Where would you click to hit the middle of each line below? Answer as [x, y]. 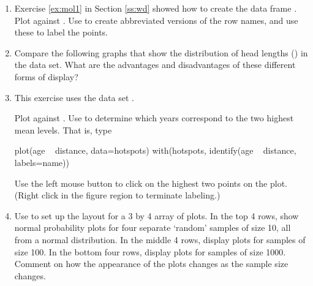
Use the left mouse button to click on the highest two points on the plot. [151, 183]
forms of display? [46, 76]
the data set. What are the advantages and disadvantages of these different [155, 65]
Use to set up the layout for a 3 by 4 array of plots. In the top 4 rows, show [156, 215]
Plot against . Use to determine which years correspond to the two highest [154, 118]
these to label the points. [61, 32]
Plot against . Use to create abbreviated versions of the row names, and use [156, 20]
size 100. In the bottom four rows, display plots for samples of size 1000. [150, 251]
